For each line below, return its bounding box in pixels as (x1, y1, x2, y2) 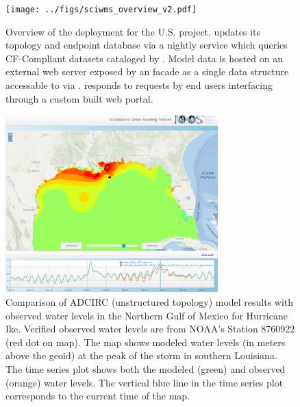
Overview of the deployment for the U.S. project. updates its (5, 24, 261, 38)
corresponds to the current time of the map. (5, 389, 190, 403)
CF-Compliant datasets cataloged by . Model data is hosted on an (5, 51, 283, 65)
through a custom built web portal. (5, 91, 153, 105)
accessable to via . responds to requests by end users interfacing (5, 78, 273, 92)
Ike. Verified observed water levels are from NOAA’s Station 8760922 (5, 321, 295, 336)
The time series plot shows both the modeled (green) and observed (5, 361, 286, 376)
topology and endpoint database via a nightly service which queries (5, 38, 288, 52)
